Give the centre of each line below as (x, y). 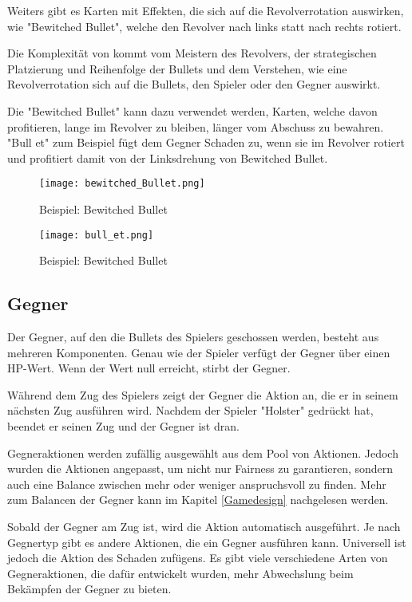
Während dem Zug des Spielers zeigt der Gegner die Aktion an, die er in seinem (203, 394)
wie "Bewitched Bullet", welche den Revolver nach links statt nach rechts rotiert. (204, 26)
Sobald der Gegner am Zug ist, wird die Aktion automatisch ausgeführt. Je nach (204, 526)
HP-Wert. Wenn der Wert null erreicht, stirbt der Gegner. (149, 368)
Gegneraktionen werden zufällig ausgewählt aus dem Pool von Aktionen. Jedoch (203, 452)
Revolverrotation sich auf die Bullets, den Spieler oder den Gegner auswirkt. (194, 84)
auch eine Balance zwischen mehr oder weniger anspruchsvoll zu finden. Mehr (197, 484)
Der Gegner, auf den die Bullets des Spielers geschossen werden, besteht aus (193, 337)
